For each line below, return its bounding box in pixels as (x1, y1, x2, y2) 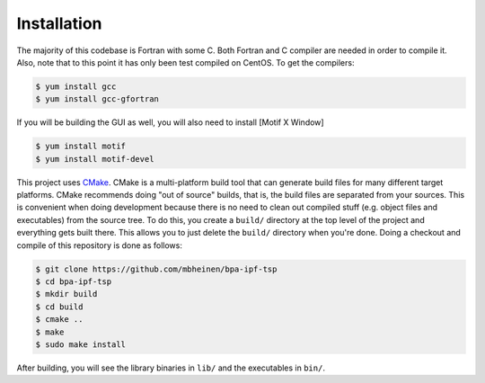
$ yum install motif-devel (35, 154, 154, 164)
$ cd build (35, 301, 84, 312)
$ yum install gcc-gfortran (35, 94, 159, 104)
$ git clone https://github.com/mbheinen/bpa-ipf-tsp (35, 263, 278, 274)
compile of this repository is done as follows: (16, 239, 183, 251)
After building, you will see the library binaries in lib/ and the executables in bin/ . (16, 362, 325, 373)
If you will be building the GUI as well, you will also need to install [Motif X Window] (16, 117, 324, 128)
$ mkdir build (35, 289, 98, 299)
